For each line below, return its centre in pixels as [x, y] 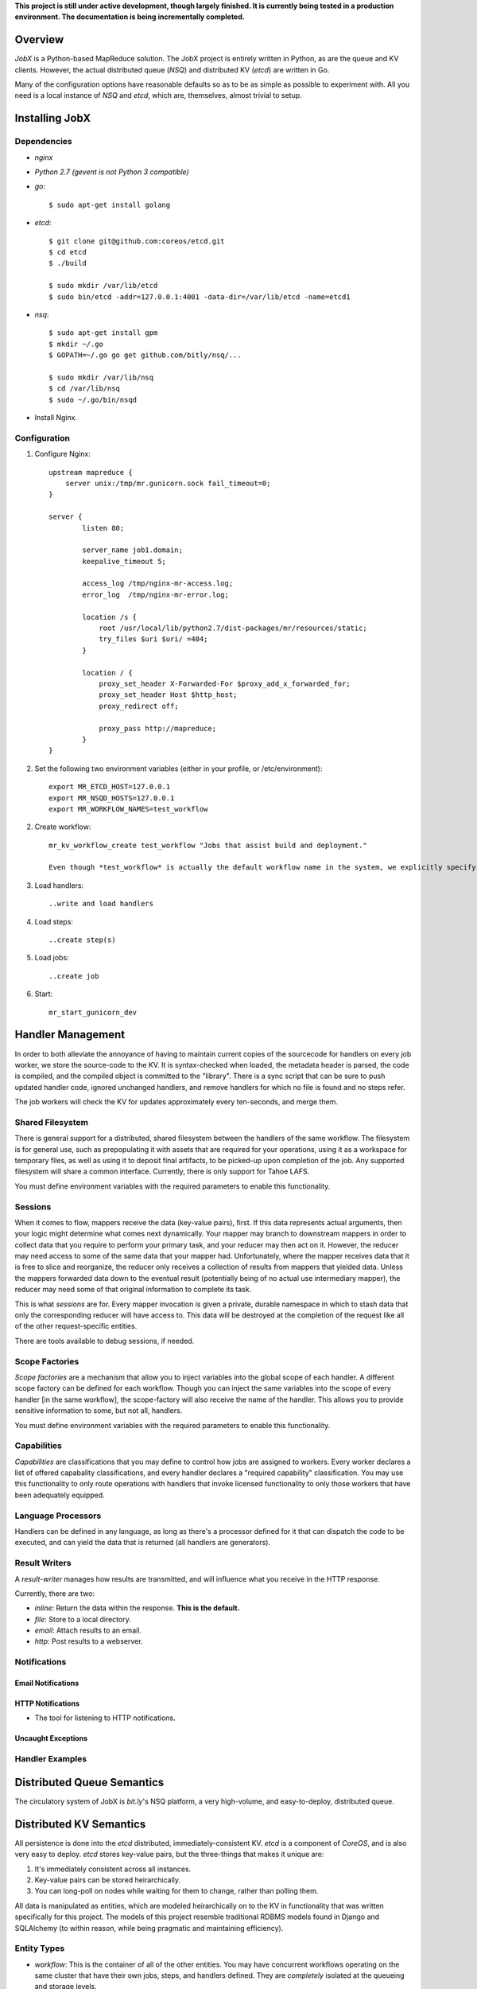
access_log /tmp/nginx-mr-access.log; [158, 584]
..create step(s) [82, 940]
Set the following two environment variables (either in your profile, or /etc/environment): [178, 769]
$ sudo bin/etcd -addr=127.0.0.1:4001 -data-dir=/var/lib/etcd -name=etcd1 [200, 297]
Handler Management [70, 1035]
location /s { [110, 617]
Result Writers [43, 1563]
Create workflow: [63, 827]
